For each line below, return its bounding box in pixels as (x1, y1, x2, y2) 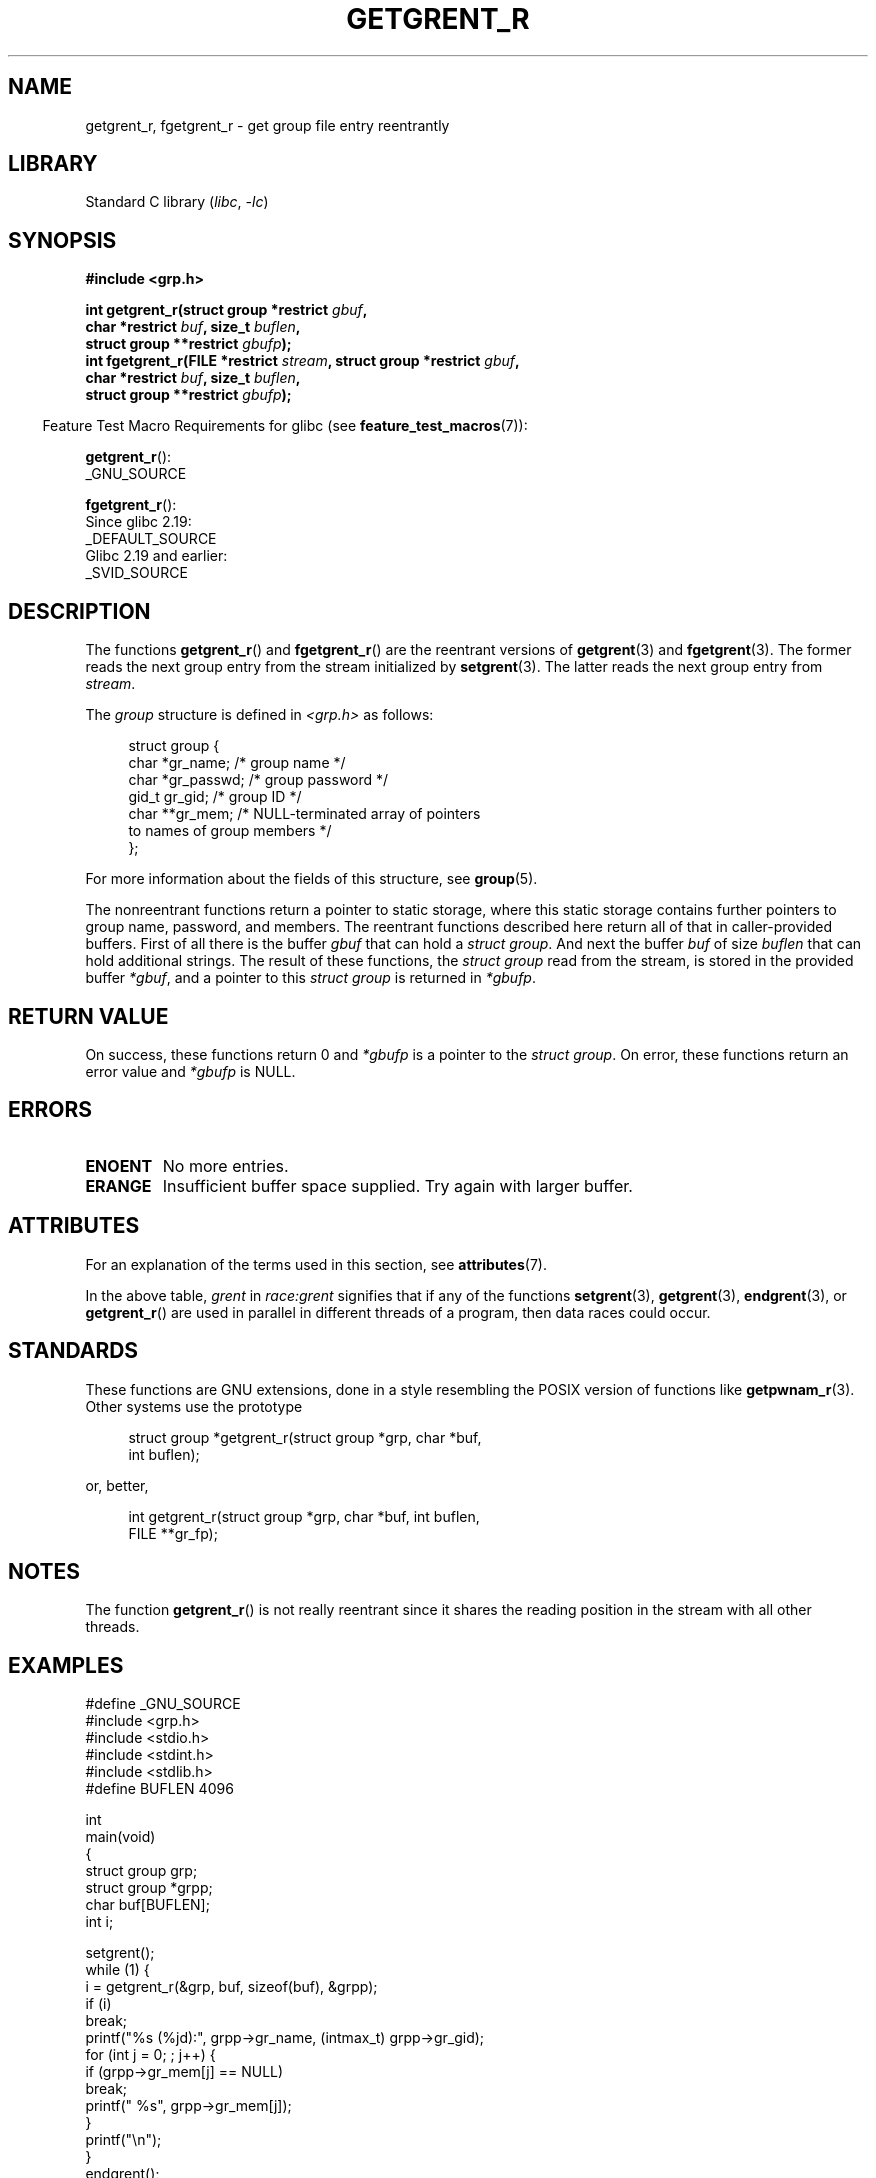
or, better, (85, 1476, 149, 1494)
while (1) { (85, 1961, 150, 1979)
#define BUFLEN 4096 (85, 1780, 234, 1798)
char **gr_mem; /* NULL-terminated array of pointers (128, 805, 481, 823)
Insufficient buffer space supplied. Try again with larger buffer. (162, 1175, 633, 1196)
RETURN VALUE (8, 1003, 169, 1029)
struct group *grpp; (85, 1879, 213, 1897)
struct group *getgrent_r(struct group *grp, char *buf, (128, 1428, 482, 1446)
